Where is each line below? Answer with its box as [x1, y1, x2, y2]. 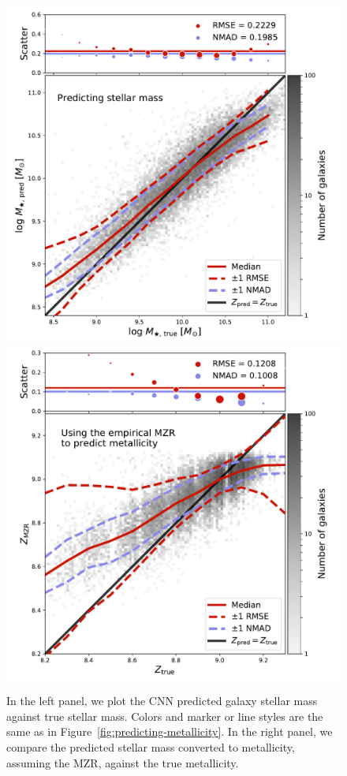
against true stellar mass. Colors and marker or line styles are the [6, 707, 323, 724]
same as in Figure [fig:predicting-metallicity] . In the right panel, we [6, 723, 333, 740]
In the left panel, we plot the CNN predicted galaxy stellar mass [6, 692, 318, 709]
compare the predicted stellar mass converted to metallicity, [6, 738, 295, 755]
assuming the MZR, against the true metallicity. [6, 754, 239, 770]
